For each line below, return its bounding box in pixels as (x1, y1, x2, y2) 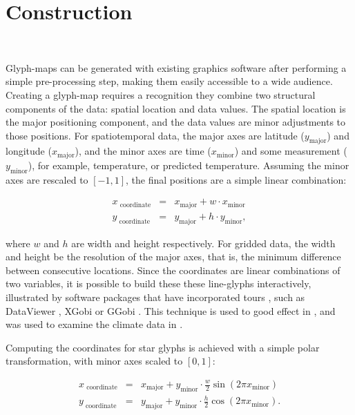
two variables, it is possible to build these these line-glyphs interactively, (6, 276, 311, 291)
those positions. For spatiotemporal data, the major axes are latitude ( (6, 128, 305, 142)
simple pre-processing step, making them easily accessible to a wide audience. (6, 74, 333, 88)
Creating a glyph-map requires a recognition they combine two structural (6, 87, 316, 102)
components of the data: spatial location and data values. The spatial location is (6, 101, 346, 115)
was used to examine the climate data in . (6, 317, 183, 331)
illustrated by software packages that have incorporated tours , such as (6, 290, 305, 305)
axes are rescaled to (6, 172, 88, 186)
